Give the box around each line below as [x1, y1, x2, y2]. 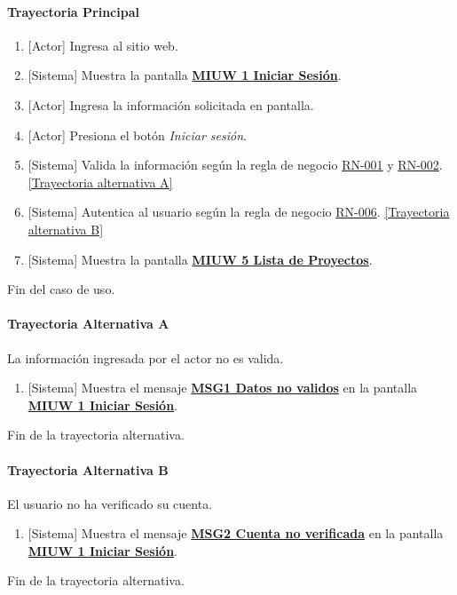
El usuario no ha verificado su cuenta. [7, 494, 213, 512]
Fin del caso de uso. [7, 280, 115, 298]
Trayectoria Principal [7, 2, 139, 20]
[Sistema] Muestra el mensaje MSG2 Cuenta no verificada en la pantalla [28, 524, 444, 543]
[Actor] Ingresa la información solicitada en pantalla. [28, 95, 314, 114]
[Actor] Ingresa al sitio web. [28, 36, 178, 54]
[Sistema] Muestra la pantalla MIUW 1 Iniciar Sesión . [28, 66, 342, 84]
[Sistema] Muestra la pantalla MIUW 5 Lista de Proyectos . [28, 250, 373, 268]
